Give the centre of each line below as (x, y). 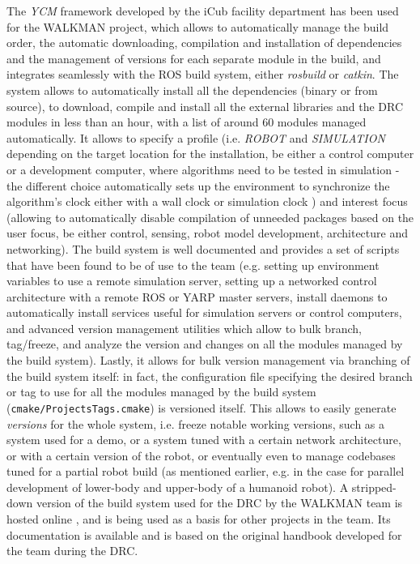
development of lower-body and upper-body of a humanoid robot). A (178, 487)
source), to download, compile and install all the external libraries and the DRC (205, 106)
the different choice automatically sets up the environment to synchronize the (198, 185)
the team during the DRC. (72, 551)
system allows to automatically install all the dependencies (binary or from (192, 90)
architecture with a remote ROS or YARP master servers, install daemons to (197, 296)
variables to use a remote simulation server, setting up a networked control (192, 281)
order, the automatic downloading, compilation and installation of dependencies (204, 43)
